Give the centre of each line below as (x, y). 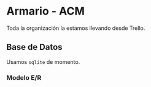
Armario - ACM (45, 11)
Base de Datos (34, 47)
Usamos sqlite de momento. (43, 61)
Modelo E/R (24, 77)
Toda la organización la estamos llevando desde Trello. (76, 28)
